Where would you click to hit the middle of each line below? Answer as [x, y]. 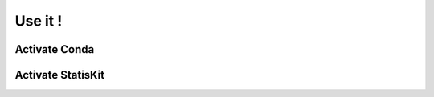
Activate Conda [55, 49]
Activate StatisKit [60, 75]
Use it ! [39, 21]
